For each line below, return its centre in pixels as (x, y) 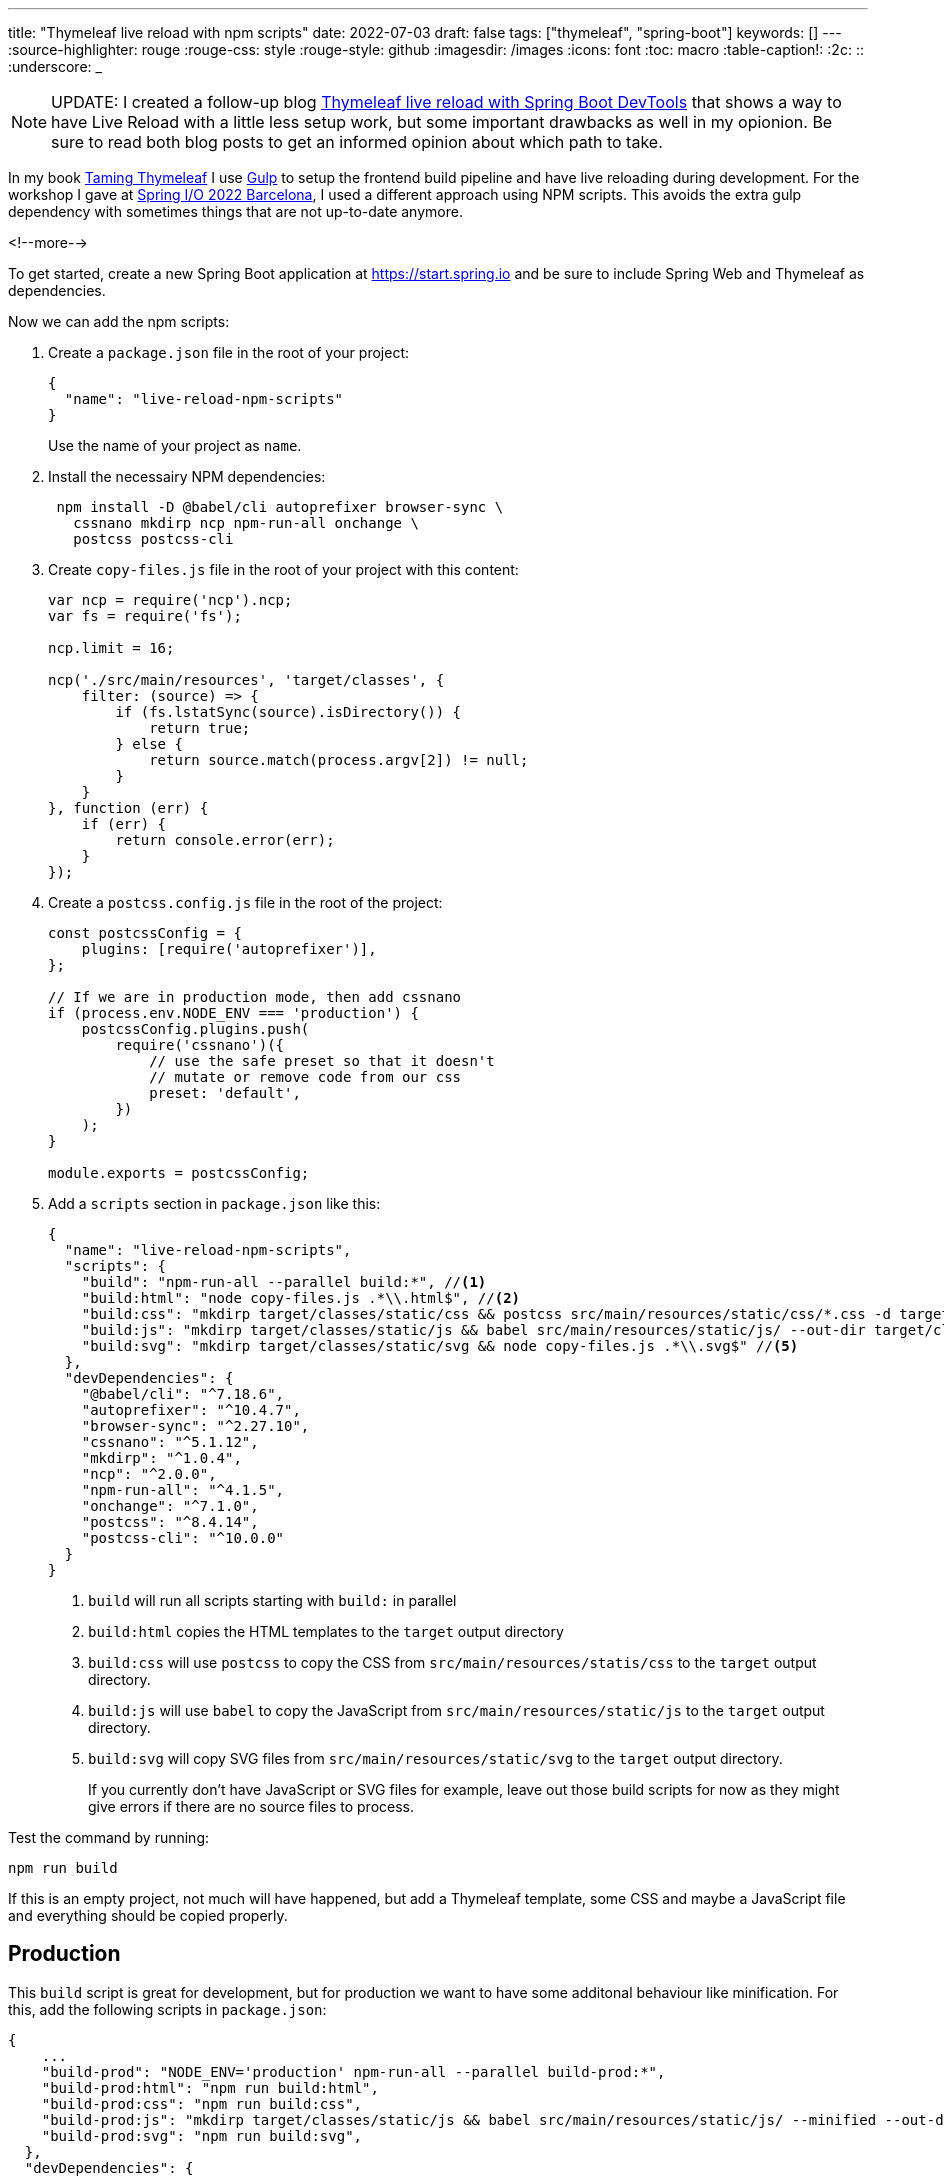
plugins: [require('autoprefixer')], (229, 949)
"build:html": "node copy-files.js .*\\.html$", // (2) (301, 1298)
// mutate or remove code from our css (305, 1077)
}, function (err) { (128, 808)
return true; (200, 728)
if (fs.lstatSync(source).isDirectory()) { (288, 712)
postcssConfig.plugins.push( (195, 1029)
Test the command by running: (109, 1837)
